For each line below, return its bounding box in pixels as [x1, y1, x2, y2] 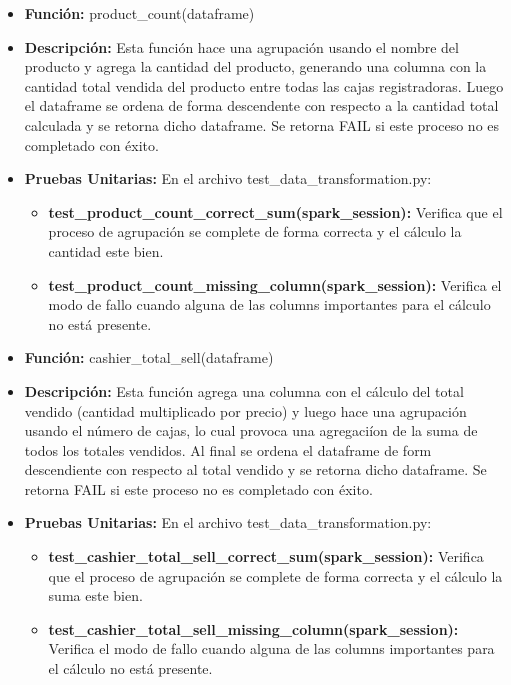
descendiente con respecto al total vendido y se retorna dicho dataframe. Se [24, 459, 487, 480]
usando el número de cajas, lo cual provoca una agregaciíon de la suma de [24, 420, 478, 441]
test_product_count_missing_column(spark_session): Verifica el [48, 274, 502, 295]
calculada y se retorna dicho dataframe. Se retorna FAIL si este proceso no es [24, 114, 500, 135]
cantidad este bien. [48, 240, 164, 261]
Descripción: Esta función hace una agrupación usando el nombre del [24, 36, 459, 57]
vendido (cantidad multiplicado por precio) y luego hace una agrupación [24, 400, 467, 421]
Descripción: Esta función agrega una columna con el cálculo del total [24, 380, 464, 401]
